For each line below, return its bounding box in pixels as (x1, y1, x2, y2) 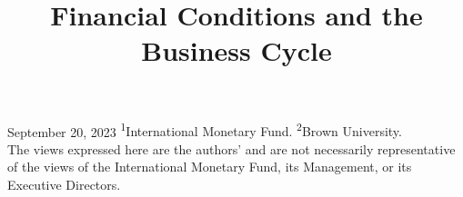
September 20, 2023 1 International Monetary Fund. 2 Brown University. (7, 119, 402, 141)
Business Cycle (141, 32, 332, 69)
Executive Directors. (7, 175, 121, 193)
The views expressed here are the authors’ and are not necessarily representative (7, 139, 456, 158)
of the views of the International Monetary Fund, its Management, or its (7, 157, 412, 176)
